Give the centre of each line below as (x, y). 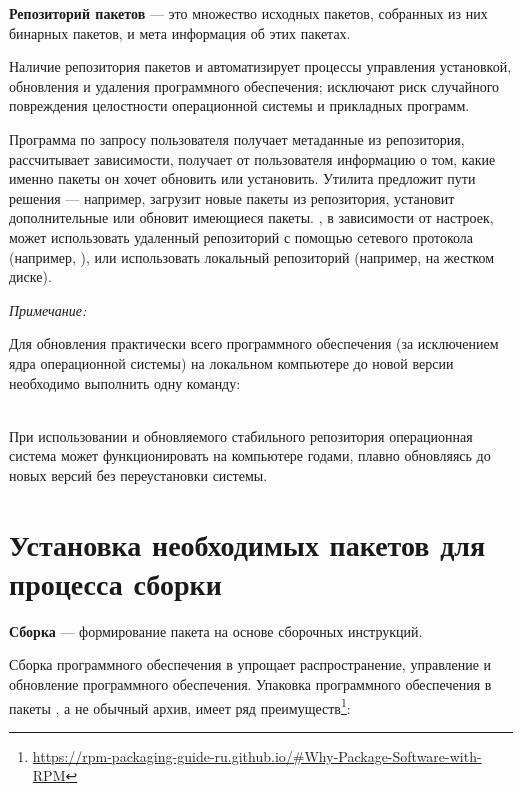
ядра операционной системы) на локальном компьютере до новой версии (231, 362)
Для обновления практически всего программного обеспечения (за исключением (254, 343)
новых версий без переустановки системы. (138, 474)
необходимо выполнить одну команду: (125, 382)
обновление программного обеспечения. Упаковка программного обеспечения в (250, 683)
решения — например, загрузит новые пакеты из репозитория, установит (232, 197)
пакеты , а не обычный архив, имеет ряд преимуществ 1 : (180, 706)
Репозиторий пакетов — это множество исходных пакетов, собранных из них (248, 13)
